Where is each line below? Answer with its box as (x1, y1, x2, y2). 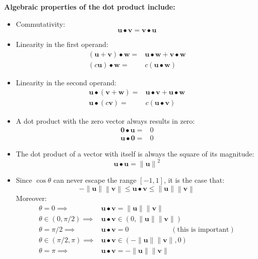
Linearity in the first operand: (16, 39, 108, 49)
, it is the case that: (164, 175, 225, 185)
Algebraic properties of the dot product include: (4, 2, 175, 12)
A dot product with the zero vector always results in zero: (16, 115, 195, 126)
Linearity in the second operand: (16, 77, 116, 87)
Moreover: (16, 193, 47, 203)
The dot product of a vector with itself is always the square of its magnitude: (16, 148, 254, 159)
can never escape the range (53, 175, 137, 185)
